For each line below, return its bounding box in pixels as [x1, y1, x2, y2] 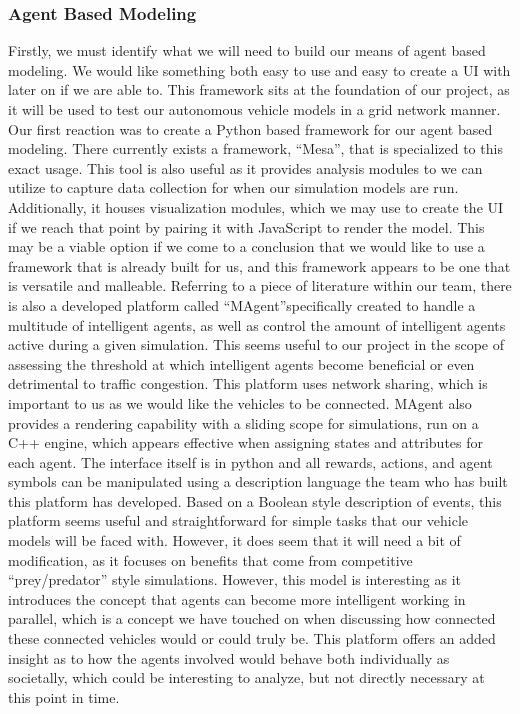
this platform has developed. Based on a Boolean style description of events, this [8, 490, 502, 511]
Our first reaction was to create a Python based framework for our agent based [8, 118, 493, 139]
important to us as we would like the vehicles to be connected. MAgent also [8, 392, 472, 413]
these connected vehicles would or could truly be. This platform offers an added [8, 628, 496, 649]
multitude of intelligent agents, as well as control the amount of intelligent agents [8, 314, 506, 335]
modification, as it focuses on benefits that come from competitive [8, 549, 413, 570]
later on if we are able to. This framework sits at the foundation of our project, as [8, 79, 510, 100]
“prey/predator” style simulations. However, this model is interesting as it [8, 569, 461, 590]
